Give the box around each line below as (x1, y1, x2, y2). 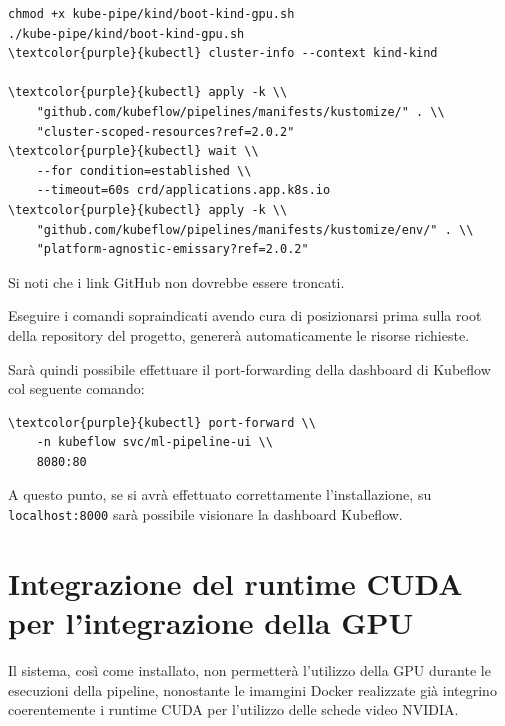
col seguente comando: (8, 378, 145, 399)
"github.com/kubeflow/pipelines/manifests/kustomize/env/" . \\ (36, 222, 474, 237)
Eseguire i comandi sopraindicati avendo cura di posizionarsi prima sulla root (8, 305, 482, 326)
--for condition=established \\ (36, 163, 252, 178)
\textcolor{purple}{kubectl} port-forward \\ (8, 415, 316, 430)
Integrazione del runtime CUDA (8, 562, 463, 603)
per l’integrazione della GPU (8, 602, 414, 643)
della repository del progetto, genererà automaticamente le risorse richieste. (8, 324, 470, 345)
